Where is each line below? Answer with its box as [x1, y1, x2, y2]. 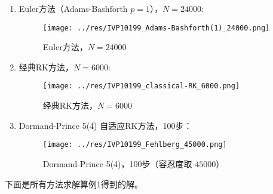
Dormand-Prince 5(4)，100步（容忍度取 [42, 157, 192, 170]
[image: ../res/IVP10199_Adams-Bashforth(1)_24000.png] [42, 23, 270, 32]
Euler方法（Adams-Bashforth [19, 2, 128, 14]
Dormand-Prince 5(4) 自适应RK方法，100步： [19, 119, 192, 131]
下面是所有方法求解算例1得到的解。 [5, 177, 143, 190]
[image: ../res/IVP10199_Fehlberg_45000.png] [42, 140, 227, 149]
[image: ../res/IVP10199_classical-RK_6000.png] [42, 82, 240, 91]
